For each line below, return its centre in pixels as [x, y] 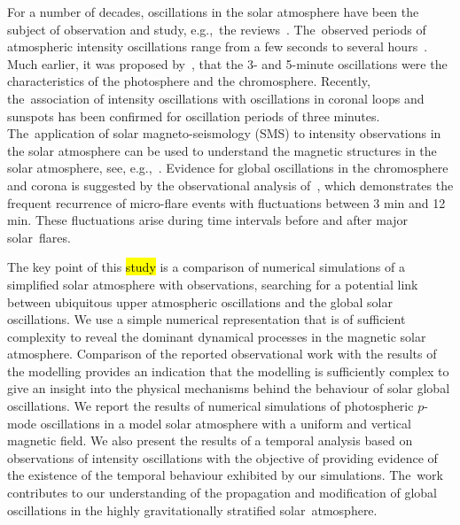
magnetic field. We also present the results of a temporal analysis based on [210, 440]
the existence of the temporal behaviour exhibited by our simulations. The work [225, 475]
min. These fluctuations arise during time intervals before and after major [208, 220]
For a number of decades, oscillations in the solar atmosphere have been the [213, 12]
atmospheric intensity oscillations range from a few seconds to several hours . [218, 46]
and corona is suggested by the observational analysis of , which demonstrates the [230, 185]
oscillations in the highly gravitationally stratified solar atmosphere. [192, 510]
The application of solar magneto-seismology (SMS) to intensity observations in [224, 133]
